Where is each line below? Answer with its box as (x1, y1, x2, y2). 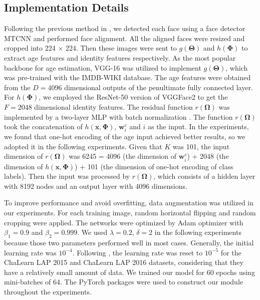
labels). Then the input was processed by (4, 171, 130, 181)
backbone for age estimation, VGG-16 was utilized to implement (4, 62, 201, 73)
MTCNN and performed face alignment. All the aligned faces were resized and (4, 33, 245, 43)
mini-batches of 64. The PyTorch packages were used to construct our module (4, 276, 243, 287)
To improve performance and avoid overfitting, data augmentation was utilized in (4, 197, 254, 208)
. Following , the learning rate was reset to (72, 247, 203, 257)
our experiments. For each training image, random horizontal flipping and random (4, 207, 256, 218)
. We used (77, 227, 108, 237)
